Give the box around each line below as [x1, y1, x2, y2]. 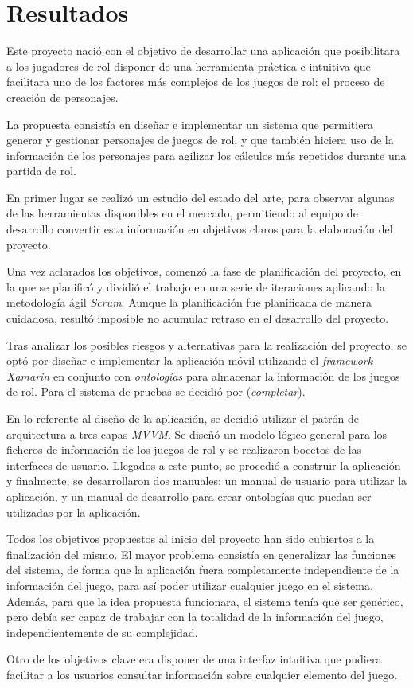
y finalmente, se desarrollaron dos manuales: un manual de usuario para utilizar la [6, 472, 407, 489]
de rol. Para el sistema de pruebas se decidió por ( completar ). [6, 383, 306, 400]
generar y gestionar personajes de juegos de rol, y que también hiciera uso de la [6, 131, 394, 148]
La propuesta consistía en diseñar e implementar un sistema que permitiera [6, 115, 373, 132]
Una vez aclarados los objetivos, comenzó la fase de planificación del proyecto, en [6, 263, 402, 279]
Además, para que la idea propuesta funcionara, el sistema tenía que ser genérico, [6, 592, 403, 609]
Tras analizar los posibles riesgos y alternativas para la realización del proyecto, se [6, 336, 407, 353]
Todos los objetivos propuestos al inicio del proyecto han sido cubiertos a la [6, 530, 375, 547]
